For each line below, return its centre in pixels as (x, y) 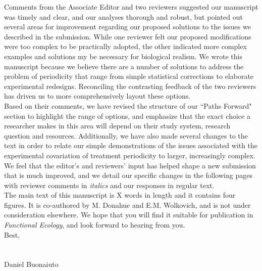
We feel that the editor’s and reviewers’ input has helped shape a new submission (130, 165)
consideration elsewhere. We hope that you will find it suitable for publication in (129, 215)
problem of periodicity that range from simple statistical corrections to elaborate (129, 76)
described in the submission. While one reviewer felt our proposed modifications (128, 36)
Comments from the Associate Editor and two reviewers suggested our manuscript (131, 7)
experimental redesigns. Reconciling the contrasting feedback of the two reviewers (130, 86)
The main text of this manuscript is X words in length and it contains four (120, 195)
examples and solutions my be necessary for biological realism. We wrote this (123, 56)
